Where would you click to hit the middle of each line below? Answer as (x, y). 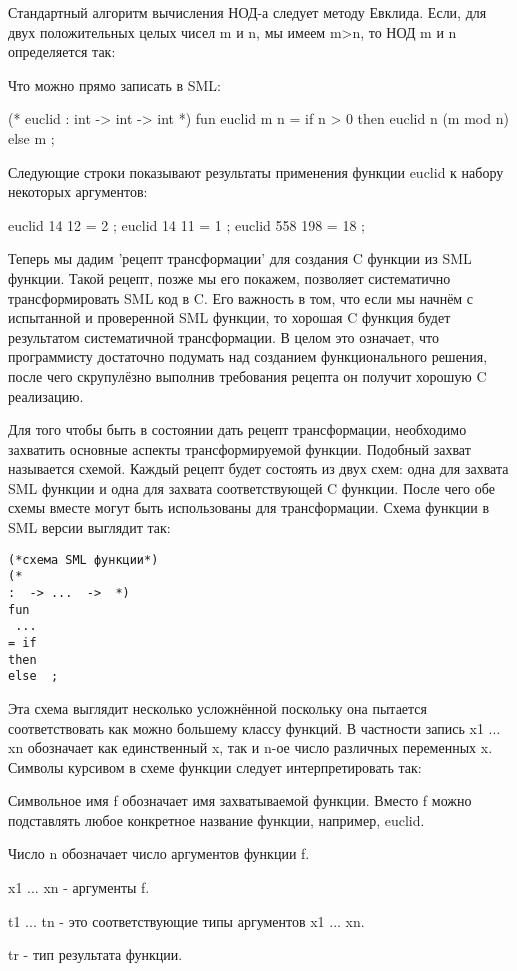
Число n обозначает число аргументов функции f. (159, 853)
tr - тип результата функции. (95, 954)
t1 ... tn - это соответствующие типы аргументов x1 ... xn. (186, 920)
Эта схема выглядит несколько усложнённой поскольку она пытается (218, 707)
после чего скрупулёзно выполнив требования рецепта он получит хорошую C (247, 375)
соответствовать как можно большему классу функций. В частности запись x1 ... (254, 727)
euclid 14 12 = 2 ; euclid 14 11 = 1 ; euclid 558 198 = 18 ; (186, 224)
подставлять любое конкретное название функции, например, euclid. (216, 819)
